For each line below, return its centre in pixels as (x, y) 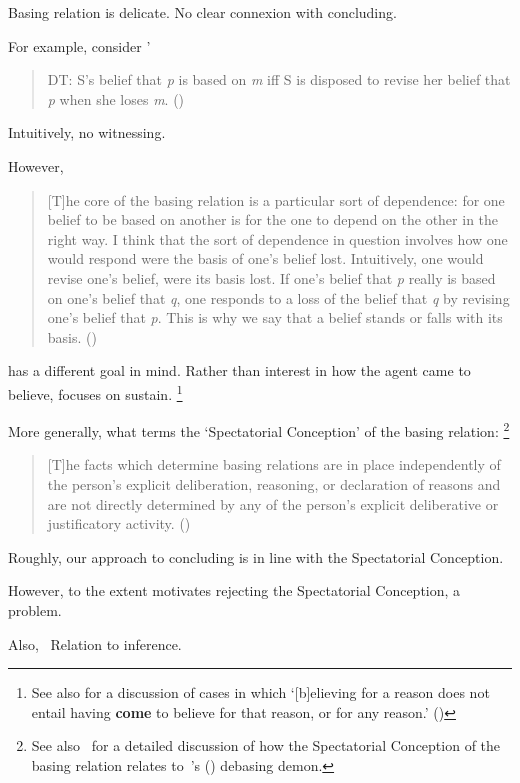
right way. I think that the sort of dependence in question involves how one (277, 238)
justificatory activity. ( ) (119, 523)
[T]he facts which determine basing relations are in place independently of (274, 464)
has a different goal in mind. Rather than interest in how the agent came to (239, 370)
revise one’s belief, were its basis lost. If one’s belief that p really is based (271, 277)
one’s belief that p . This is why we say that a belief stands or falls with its (275, 317)
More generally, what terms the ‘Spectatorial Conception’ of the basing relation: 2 (259, 429)
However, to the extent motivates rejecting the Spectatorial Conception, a (234, 590)
